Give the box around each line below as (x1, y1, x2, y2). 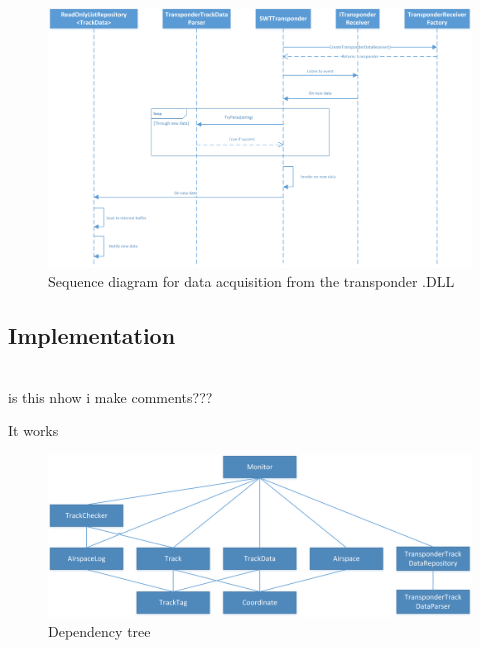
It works (8, 420, 59, 441)
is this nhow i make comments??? (8, 386, 213, 407)
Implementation (8, 320, 176, 351)
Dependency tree (48, 620, 151, 641)
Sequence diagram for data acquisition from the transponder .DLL (48, 271, 455, 292)
